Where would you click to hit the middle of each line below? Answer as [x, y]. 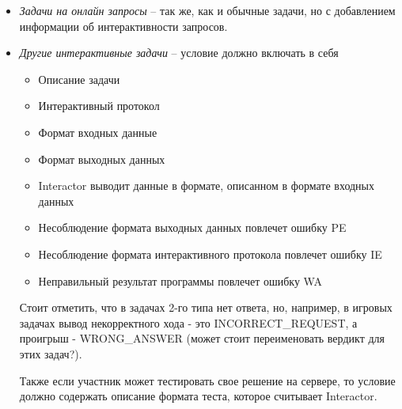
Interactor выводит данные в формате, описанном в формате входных [207, 186]
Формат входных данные [98, 132]
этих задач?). [51, 353]
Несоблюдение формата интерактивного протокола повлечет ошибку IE [210, 254]
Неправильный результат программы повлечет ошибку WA [180, 280]
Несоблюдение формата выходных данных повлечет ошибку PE [192, 227]
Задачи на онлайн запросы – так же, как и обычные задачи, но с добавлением [207, 10]
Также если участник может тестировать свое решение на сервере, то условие [207, 380]
